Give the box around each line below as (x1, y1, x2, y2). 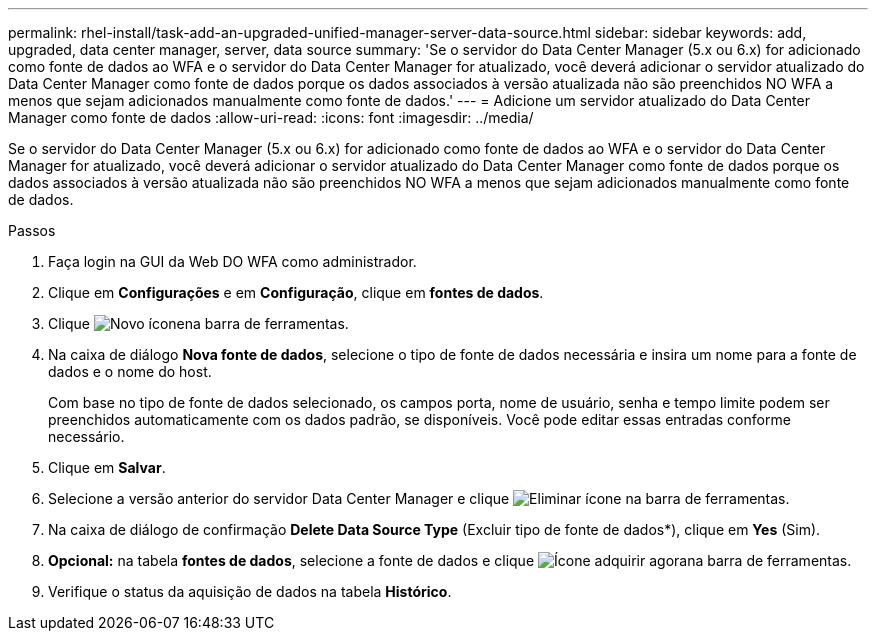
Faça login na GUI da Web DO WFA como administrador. (48, 253, 417, 270)
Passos (8, 222, 56, 239)
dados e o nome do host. (48, 363, 212, 380)
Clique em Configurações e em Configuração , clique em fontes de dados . (48, 284, 544, 301)
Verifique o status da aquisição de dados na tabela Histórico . (48, 583, 452, 600)
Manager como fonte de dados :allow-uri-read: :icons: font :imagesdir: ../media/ (8, 109, 534, 126)
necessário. (48, 428, 125, 445)
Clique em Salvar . (48, 459, 166, 476)
